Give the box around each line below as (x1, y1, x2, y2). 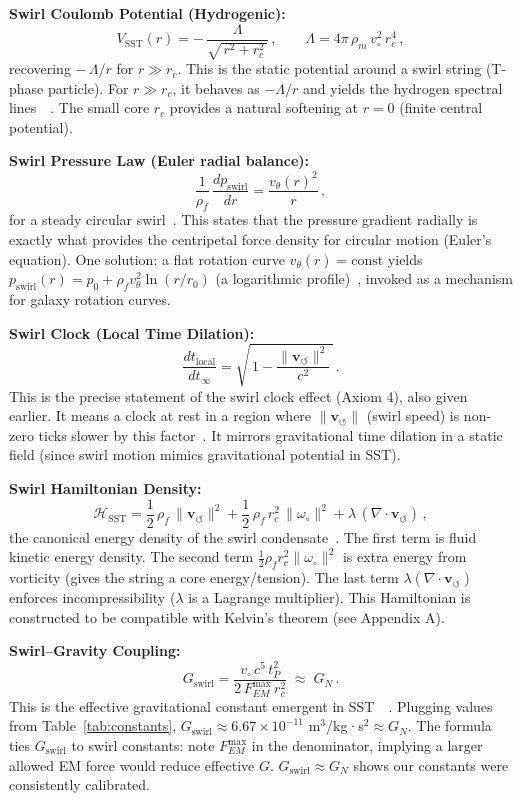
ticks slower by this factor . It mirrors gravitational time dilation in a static (38, 424, 503, 445)
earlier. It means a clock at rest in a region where (9, 405, 312, 426)
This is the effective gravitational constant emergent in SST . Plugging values (9, 695, 493, 716)
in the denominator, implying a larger (251, 735, 483, 756)
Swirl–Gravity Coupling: (9, 640, 181, 661)
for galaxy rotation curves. (9, 288, 171, 309)
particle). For (47, 77, 129, 98)
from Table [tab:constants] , (9, 715, 177, 736)
